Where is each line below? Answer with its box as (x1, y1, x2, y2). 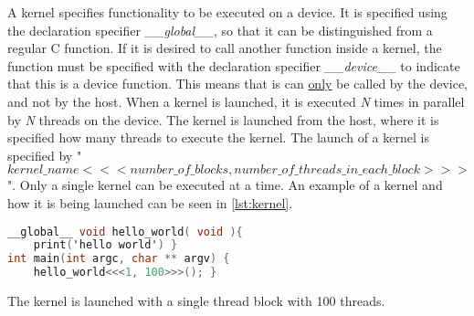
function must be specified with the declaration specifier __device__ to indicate (7, 56, 460, 75)
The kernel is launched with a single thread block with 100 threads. (7, 291, 385, 311)
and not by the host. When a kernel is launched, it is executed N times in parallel (7, 91, 465, 111)
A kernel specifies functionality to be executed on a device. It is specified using (7, 3, 448, 21)
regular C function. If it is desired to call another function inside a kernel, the (7, 38, 442, 58)
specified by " (7, 145, 82, 164)
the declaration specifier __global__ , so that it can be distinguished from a (7, 20, 433, 39)
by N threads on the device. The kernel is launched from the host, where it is (7, 110, 439, 129)
